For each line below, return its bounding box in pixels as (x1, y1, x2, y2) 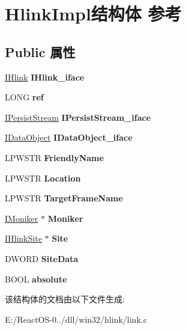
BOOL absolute (5, 272, 67, 285)
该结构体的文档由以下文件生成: (5, 293, 125, 305)
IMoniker (5, 212, 38, 224)
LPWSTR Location (5, 171, 81, 184)
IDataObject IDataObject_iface (5, 131, 133, 144)
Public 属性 (5, 42, 76, 61)
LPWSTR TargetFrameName (5, 192, 123, 204)
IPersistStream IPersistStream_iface (5, 111, 151, 123)
